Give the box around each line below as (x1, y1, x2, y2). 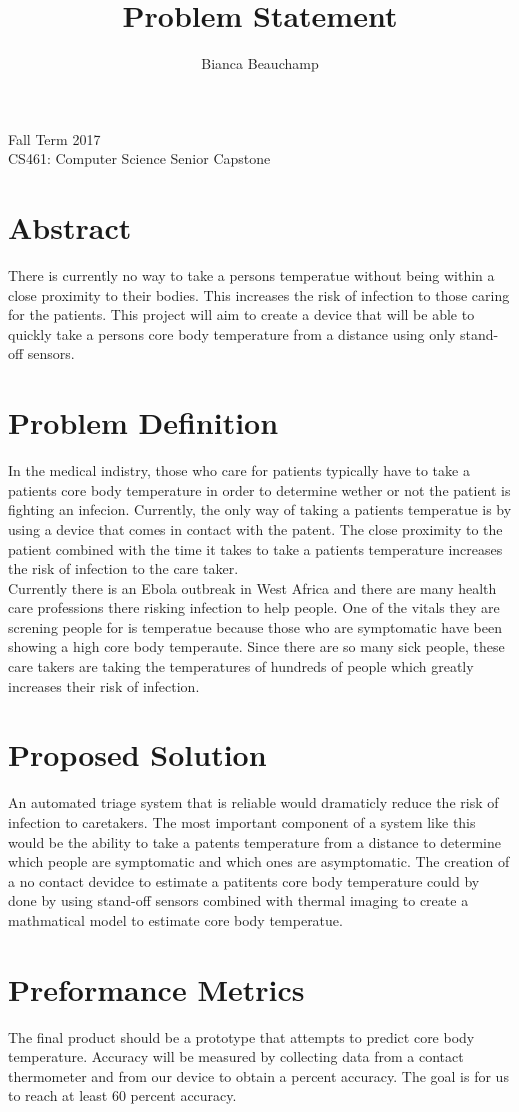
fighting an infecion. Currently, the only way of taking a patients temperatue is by (8, 499, 512, 520)
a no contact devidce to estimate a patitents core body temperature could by (8, 870, 480, 891)
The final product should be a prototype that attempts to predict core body (8, 1026, 475, 1047)
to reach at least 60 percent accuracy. (8, 1085, 237, 1106)
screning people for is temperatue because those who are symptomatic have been (8, 616, 502, 637)
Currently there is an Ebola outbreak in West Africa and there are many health (8, 577, 497, 598)
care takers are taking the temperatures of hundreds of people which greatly (8, 656, 474, 677)
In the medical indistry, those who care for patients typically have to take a (8, 460, 470, 481)
